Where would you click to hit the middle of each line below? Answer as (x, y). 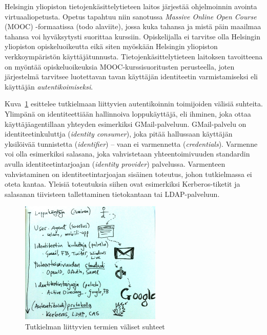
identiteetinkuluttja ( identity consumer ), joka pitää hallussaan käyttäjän (119, 134)
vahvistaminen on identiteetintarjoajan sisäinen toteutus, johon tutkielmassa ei (128, 174)
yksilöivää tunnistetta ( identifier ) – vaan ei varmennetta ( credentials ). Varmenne (131, 143)
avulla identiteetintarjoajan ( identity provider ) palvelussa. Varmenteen (115, 163)
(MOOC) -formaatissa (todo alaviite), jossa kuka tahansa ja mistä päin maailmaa (133, 26)
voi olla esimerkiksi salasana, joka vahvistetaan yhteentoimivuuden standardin (127, 154)
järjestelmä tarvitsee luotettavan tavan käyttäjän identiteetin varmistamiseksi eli (131, 76)
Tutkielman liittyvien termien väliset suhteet (95, 326)
